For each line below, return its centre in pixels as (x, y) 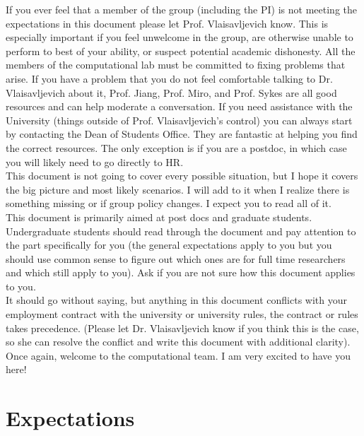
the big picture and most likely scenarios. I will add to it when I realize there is (178, 189)
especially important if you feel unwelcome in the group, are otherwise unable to (180, 37)
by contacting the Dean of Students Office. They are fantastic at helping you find (182, 134)
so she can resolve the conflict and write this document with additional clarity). (178, 342)
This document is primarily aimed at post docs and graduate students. (159, 217)
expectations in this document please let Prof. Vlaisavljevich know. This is (167, 23)
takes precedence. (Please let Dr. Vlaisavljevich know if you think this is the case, (182, 328)
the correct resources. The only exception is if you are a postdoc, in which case (176, 147)
